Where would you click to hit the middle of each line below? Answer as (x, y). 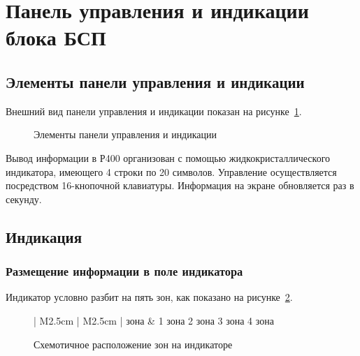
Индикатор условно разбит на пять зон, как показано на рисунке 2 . (149, 297)
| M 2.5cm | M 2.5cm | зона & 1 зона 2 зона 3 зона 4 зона (154, 320)
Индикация (44, 236)
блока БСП (56, 37)
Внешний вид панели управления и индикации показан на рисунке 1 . (154, 111)
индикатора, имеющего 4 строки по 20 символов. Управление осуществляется (171, 171)
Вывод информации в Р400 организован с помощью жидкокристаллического (168, 157)
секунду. (24, 199)
